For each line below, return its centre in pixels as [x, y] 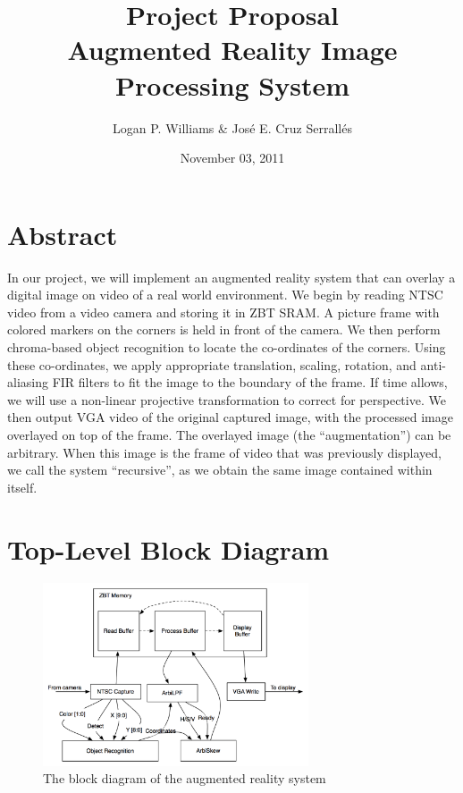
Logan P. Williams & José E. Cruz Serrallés [232, 127]
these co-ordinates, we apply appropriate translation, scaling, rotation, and [212, 364]
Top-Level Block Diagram [168, 548]
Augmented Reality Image [232, 50]
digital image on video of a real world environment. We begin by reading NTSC [225, 295]
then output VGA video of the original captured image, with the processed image [230, 417]
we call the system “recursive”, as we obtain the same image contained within [220, 470]
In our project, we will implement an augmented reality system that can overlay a [231, 277]
